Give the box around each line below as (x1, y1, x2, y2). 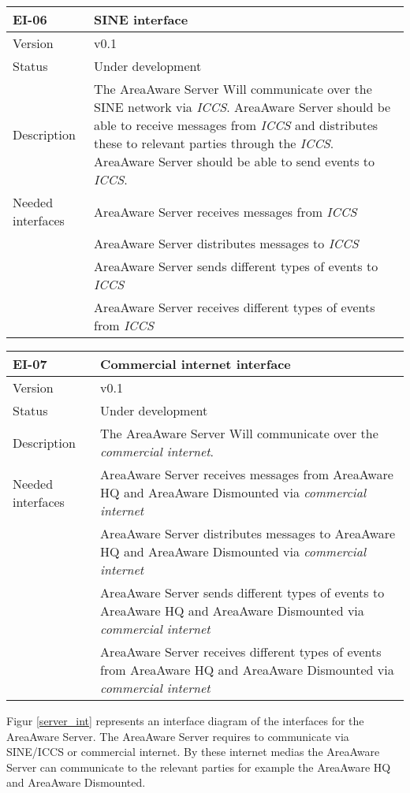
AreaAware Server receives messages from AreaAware (100, 465, 393, 483)
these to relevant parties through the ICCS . (94, 134, 334, 152)
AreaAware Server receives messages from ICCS (94, 202, 357, 221)
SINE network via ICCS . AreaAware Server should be (94, 98, 391, 116)
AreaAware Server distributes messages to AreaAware (100, 524, 396, 542)
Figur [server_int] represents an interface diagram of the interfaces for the (6, 713, 364, 728)
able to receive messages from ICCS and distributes (94, 116, 378, 134)
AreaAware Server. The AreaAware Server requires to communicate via (6, 728, 349, 744)
